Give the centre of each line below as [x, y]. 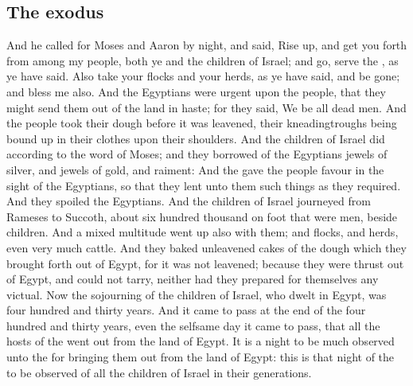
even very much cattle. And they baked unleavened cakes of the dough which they [206, 247]
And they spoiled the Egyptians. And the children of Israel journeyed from [189, 201]
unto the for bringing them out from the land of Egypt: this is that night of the [201, 357]
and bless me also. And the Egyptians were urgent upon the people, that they [196, 91]
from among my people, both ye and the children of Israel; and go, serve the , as [203, 60]
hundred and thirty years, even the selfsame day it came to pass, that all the [193, 325]
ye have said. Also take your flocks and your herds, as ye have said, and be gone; [203, 76]
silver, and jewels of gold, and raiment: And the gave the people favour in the [195, 169]
